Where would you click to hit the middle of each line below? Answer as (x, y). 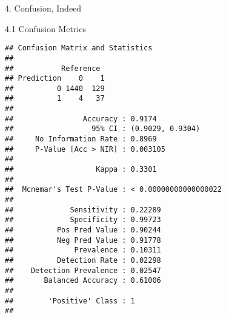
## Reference (53, 68)
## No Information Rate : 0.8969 (81, 139)
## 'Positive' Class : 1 (70, 301)
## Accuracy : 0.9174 (81, 119)
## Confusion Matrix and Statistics (79, 48)
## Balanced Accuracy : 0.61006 (83, 281)
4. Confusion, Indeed (43, 8)
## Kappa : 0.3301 (81, 170)
